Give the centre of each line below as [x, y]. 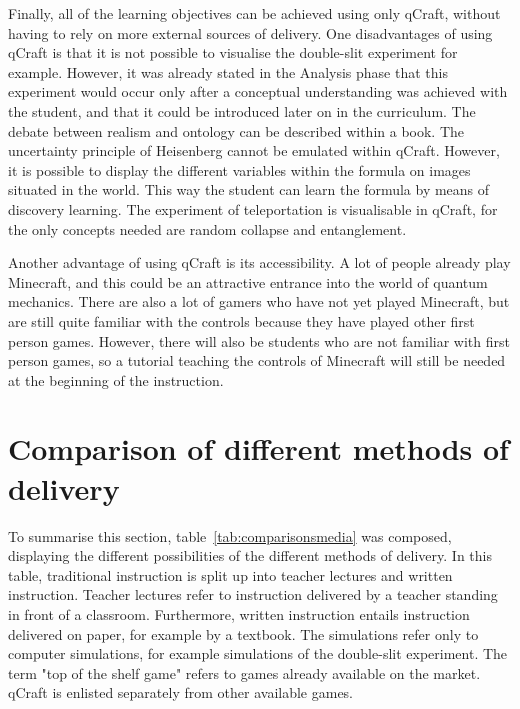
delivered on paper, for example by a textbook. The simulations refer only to [243, 633]
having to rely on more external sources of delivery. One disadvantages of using [250, 32]
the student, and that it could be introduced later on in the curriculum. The [242, 110]
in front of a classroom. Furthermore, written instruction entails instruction [239, 613]
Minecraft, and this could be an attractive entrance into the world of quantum [248, 281]
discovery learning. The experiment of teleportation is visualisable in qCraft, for [253, 208]
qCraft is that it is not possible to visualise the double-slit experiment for [233, 52]
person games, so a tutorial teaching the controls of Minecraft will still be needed [257, 360]
